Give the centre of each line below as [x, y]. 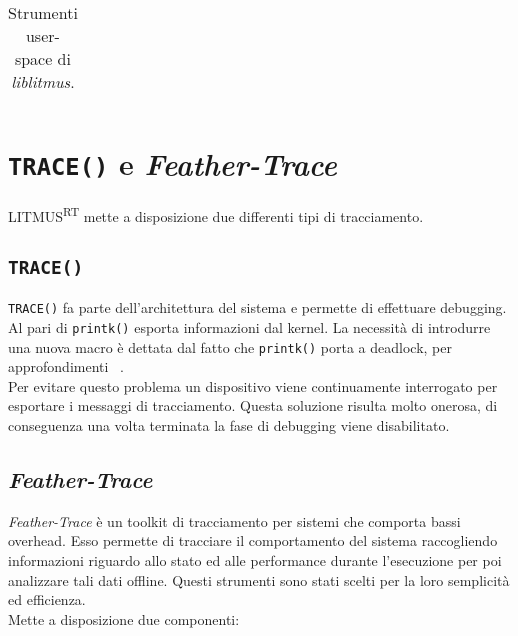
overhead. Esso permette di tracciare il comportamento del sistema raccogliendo [253, 540]
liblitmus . [43, 81]
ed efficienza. [47, 599]
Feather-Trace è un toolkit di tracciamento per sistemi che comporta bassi [234, 520]
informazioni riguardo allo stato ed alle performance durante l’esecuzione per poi [255, 560]
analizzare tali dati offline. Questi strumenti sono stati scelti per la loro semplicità [259, 579]
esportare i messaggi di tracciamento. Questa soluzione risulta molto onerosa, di [253, 405]
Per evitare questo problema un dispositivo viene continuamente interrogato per [253, 385]
